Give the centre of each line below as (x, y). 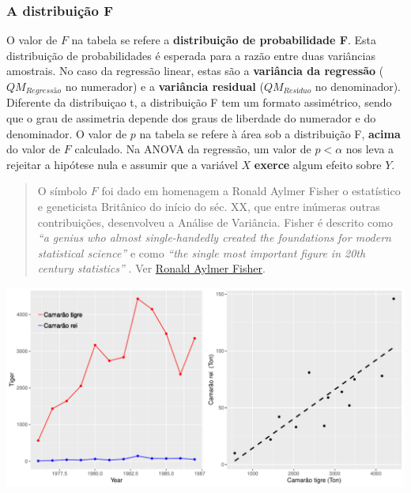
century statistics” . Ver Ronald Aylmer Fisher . (151, 268)
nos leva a (370, 149)
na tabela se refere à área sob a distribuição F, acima (270, 133)
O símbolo (62, 191)
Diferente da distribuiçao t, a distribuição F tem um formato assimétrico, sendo (199, 102)
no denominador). (358, 86)
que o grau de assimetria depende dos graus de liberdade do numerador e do (191, 118)
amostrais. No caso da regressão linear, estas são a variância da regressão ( (195, 71)
